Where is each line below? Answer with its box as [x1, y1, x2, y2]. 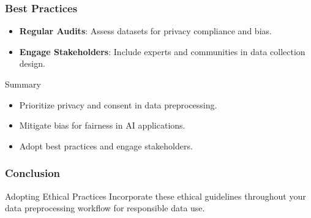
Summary [5, 78, 41, 90]
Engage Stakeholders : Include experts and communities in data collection [19, 45, 305, 58]
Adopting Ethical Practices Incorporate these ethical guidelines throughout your [5, 189, 306, 202]
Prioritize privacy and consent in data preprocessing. [19, 98, 217, 111]
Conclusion [5, 165, 60, 181]
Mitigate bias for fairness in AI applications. [19, 119, 185, 132]
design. [19, 57, 45, 70]
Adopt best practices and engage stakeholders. [19, 139, 193, 152]
